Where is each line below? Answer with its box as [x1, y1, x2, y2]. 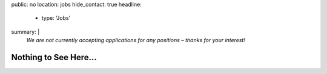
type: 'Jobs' [41, 14, 71, 22]
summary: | [11, 28, 40, 35]
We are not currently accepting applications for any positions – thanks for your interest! [26, 37, 245, 44]
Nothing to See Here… [11, 52, 97, 63]
